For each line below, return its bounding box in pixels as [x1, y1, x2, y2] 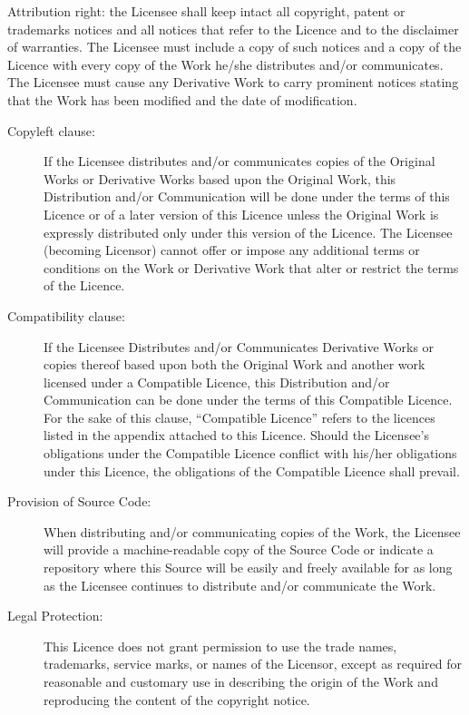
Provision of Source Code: [7, 492, 151, 511]
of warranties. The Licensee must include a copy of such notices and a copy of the [7, 37, 462, 56]
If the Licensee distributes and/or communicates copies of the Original [44, 152, 435, 171]
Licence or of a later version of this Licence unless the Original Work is [44, 204, 439, 223]
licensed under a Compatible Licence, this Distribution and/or [44, 372, 390, 391]
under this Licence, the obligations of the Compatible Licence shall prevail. [44, 461, 460, 480]
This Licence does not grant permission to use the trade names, [44, 636, 397, 655]
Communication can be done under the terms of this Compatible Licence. [44, 390, 453, 409]
